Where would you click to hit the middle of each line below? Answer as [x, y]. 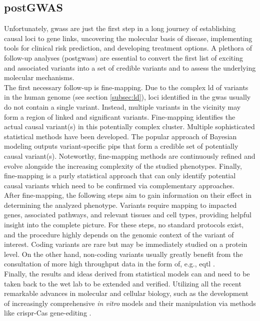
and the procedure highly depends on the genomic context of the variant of [119, 234]
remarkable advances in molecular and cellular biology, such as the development [126, 293]
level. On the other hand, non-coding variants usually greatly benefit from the [123, 254]
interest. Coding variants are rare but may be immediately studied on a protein [126, 244]
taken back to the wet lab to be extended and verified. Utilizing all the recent [123, 283]
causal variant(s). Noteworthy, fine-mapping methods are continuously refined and [130, 155]
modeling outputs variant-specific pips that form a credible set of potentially [121, 146]
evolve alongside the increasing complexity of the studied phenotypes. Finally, [123, 166]
